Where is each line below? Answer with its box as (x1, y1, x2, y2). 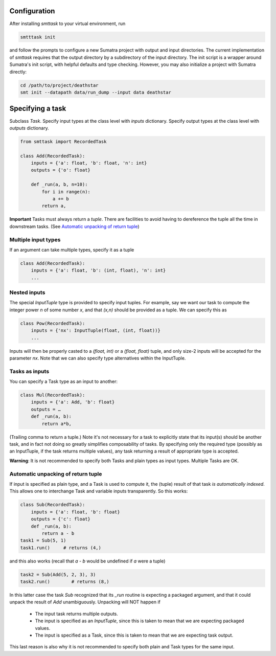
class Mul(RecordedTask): (20, 392, 85, 398)
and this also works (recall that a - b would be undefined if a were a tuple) (9, 558, 166, 564)
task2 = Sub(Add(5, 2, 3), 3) (20, 572, 96, 577)
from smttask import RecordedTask (20, 139, 107, 144)
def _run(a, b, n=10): (31, 182, 88, 188)
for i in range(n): (41, 189, 90, 194)
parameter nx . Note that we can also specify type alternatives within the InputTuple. (9, 355, 186, 361)
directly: (9, 69, 27, 75)
